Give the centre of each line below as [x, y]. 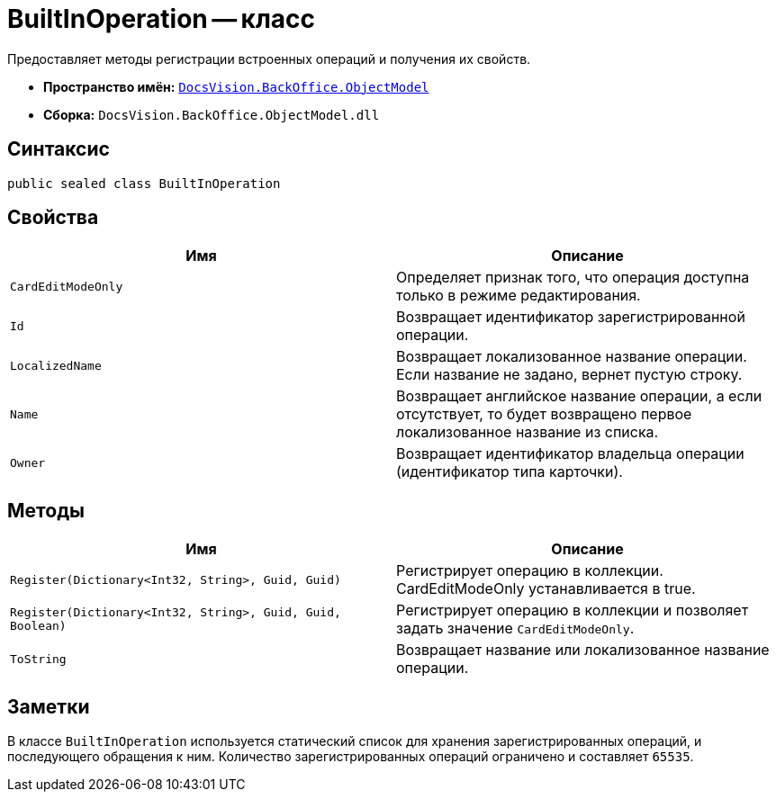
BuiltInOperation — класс [162, 19]
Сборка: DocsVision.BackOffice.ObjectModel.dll [212, 114]
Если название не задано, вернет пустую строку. [569, 375]
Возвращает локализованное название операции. [572, 357]
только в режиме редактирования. [519, 296]
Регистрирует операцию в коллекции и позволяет [573, 610]
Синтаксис [59, 149]
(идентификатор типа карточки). [510, 472]
